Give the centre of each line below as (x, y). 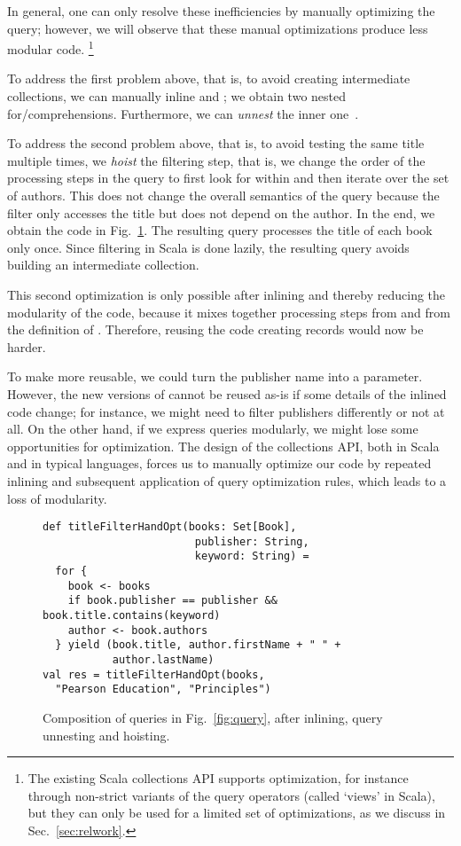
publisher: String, (252, 541)
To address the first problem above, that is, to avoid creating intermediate (209, 78)
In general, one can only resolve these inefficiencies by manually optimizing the (221, 11)
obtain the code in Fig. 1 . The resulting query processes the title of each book (220, 230)
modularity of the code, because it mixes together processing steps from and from (229, 312)
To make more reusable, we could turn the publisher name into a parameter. (215, 376)
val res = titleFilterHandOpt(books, (154, 674)
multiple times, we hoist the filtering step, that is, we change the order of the (216, 160)
